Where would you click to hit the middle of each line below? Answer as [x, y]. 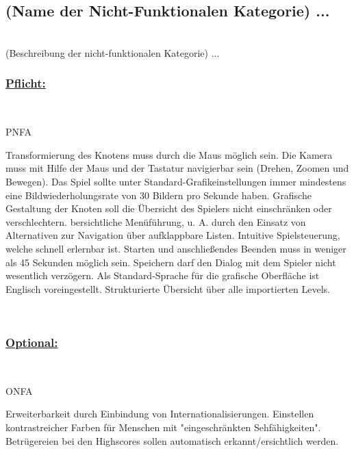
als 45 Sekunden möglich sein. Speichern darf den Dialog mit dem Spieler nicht [171, 262]
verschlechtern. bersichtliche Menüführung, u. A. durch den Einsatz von [156, 221]
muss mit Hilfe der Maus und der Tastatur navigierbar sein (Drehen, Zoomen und [177, 168]
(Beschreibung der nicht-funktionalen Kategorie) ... [113, 52]
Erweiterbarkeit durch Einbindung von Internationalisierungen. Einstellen [160, 414]
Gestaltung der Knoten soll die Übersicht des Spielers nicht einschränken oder [169, 208]
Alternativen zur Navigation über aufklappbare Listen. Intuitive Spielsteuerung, [173, 235]
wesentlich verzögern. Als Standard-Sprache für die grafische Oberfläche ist [163, 275]
